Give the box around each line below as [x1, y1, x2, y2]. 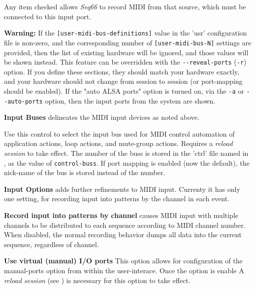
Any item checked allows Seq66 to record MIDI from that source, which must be [4, 1, 246, 11]
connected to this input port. [4, 11, 92, 21]
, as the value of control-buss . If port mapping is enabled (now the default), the [4, 157, 250, 168]
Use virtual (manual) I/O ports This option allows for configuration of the [4, 255, 243, 266]
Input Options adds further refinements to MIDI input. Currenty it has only [4, 183, 240, 194]
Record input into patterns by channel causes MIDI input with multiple [4, 210, 238, 220]
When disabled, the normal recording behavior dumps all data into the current [4, 229, 242, 240]
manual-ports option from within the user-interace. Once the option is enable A [4, 265, 244, 276]
